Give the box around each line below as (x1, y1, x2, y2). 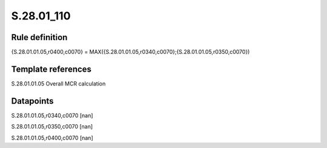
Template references (11, 64, 92, 74)
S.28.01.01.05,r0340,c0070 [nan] (11, 112, 93, 119)
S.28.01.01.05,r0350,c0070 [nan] (11, 123, 93, 130)
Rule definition (11, 32, 68, 42)
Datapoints (11, 96, 54, 106)
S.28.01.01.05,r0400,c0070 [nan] (11, 134, 93, 141)
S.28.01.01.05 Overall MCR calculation (11, 79, 106, 87)
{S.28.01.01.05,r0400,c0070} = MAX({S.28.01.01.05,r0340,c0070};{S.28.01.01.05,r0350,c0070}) (11, 49, 250, 56)
